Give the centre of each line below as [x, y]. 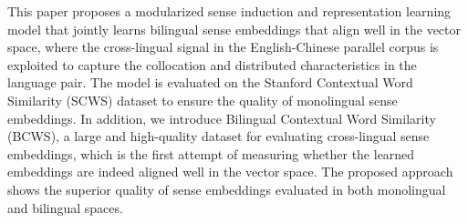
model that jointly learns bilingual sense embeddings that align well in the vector [234, 29]
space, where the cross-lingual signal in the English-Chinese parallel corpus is [223, 47]
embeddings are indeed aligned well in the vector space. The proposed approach [230, 172]
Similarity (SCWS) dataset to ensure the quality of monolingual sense [203, 100]
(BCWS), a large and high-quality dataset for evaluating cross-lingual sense [218, 136]
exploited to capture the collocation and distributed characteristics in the [212, 64]
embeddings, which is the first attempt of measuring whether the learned [211, 153]
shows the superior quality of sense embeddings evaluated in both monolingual [227, 189]
